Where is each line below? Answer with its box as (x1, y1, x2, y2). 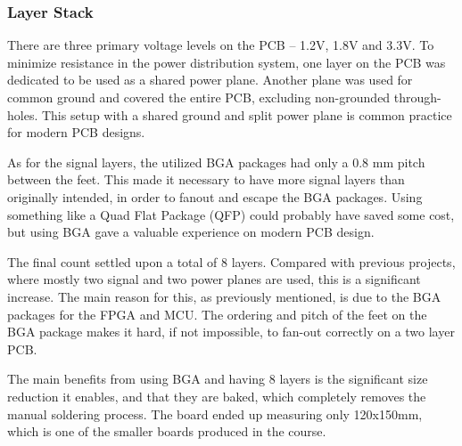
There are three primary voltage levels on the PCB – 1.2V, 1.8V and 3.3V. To (7, 36, 434, 54)
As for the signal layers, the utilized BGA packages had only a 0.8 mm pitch (7, 152, 425, 171)
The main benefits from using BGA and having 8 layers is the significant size (7, 369, 428, 388)
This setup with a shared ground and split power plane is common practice (41, 105, 452, 124)
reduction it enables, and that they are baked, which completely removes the (7, 386, 426, 405)
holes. (7, 105, 38, 124)
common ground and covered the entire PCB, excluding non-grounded (7, 88, 391, 106)
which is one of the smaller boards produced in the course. (7, 422, 326, 441)
